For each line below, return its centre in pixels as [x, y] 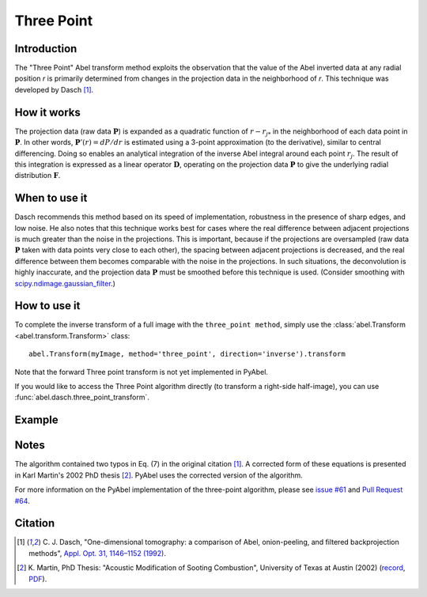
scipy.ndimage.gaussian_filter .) [65, 283]
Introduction [46, 49]
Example [36, 420]
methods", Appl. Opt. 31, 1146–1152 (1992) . [97, 553]
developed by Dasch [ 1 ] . [54, 89]
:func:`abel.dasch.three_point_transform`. [82, 397]
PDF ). [38, 579]
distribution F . [38, 176]
